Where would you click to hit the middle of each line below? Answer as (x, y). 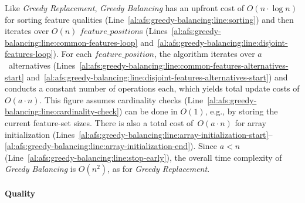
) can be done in (148, 111)
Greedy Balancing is (40, 169)
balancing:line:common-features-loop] (71, 42)
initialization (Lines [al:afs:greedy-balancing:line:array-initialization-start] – (139, 134)
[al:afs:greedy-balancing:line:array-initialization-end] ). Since (111, 146)
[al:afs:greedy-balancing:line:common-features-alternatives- (184, 65)
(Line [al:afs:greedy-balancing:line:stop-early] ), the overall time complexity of (143, 157)
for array (250, 122)
